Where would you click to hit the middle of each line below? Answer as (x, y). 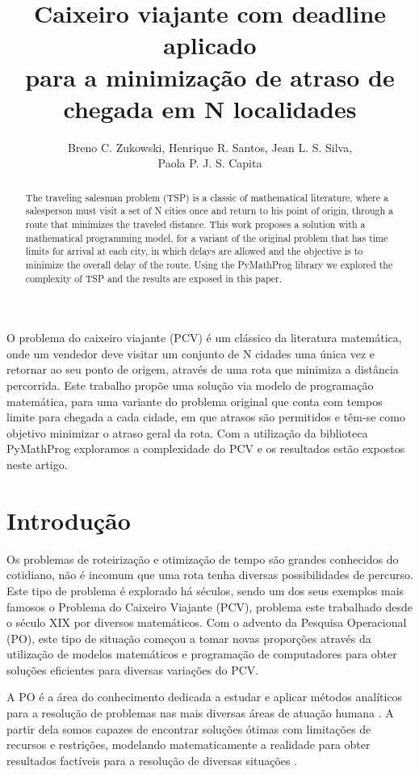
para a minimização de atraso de (210, 76)
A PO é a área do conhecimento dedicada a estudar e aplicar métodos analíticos (205, 697)
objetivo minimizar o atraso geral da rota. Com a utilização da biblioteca (187, 432)
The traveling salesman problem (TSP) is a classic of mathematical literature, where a (207, 197)
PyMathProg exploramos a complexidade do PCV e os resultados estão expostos (206, 448)
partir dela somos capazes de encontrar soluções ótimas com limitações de (189, 728)
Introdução (69, 520)
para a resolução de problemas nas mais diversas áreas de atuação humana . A (200, 713)
